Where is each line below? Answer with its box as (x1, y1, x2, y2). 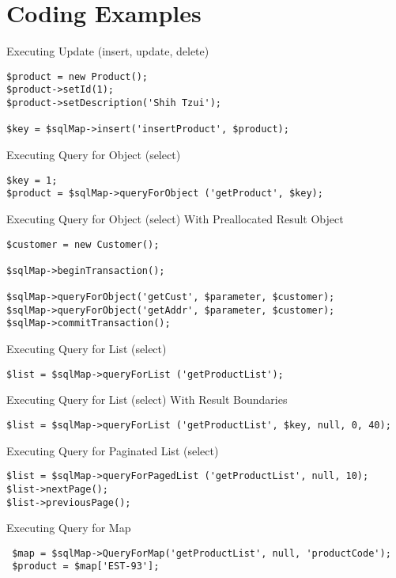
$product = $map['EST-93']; (12, 561, 160, 572)
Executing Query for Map (6, 519, 131, 536)
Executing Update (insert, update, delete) (6, 43, 209, 59)
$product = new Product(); (6, 70, 148, 82)
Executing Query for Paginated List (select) (6, 442, 219, 458)
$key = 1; (6, 174, 58, 186)
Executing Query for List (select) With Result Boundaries (6, 391, 288, 408)
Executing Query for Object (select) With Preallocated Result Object (6, 210, 344, 226)
